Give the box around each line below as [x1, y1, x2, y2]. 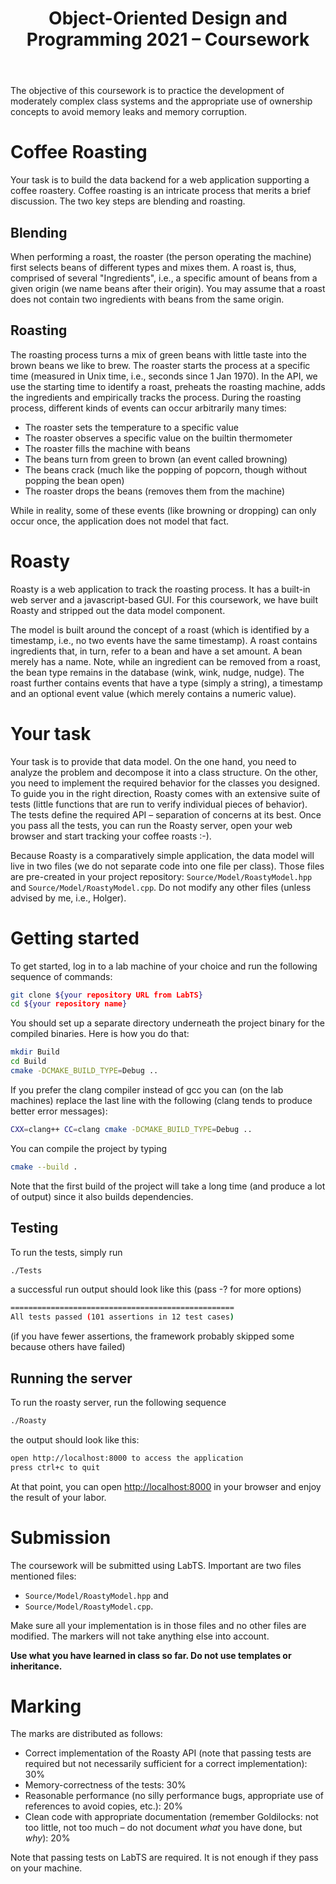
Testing [10, 1220, 59, 1237]
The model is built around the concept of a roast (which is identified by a [10, 623, 310, 636]
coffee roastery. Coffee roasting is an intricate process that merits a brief [10, 185, 312, 197]
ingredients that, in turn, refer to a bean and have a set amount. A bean [10, 645, 303, 657]
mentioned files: [10, 1570, 77, 1582]
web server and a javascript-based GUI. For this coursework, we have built [10, 593, 318, 606]
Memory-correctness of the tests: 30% [24, 1779, 187, 1791]
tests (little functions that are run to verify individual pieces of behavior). [10, 798, 308, 810]
